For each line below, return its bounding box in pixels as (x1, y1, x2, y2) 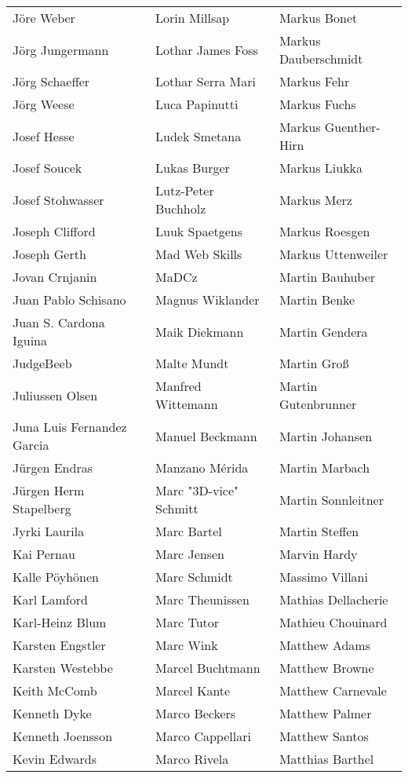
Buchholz (155, 199, 206, 217)
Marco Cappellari (155, 727, 251, 745)
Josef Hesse (13, 126, 75, 145)
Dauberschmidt (279, 49, 363, 68)
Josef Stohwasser (13, 190, 104, 209)
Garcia (13, 436, 49, 454)
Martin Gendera (279, 322, 368, 341)
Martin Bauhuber (279, 268, 376, 286)
